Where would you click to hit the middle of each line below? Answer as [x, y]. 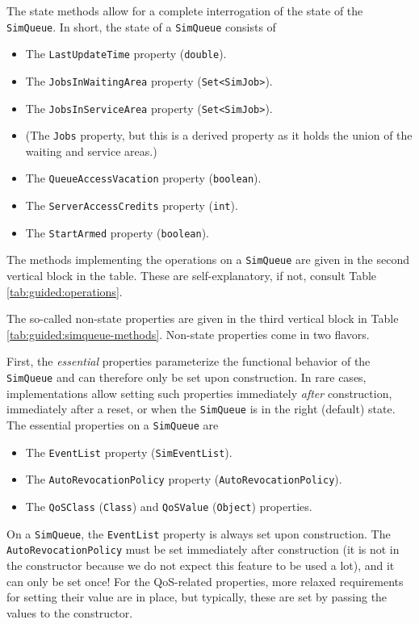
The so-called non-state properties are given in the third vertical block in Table [203, 318]
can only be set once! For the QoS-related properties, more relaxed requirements [205, 581]
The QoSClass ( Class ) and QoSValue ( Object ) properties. [169, 506]
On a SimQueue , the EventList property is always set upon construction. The [199, 533]
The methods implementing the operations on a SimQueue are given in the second [208, 260]
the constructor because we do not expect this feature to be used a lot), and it [201, 565]
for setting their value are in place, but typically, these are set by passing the [197, 597]
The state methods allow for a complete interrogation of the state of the [185, 10]
